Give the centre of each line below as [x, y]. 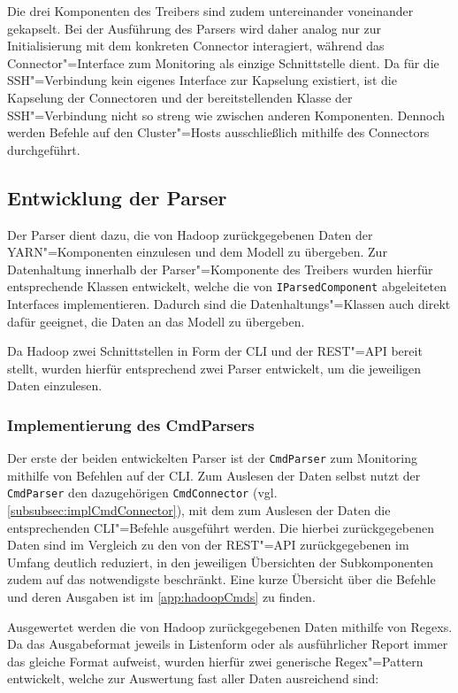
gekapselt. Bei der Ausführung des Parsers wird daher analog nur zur [195, 28]
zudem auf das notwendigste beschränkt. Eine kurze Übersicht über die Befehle [221, 579]
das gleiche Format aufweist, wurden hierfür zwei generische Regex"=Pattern [215, 661]
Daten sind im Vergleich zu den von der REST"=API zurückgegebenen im [208, 545]
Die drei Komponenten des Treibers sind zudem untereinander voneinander [210, 11]
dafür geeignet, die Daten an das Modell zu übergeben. [156, 321]
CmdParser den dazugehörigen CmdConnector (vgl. [142, 493]
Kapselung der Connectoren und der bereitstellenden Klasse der [180, 97]
